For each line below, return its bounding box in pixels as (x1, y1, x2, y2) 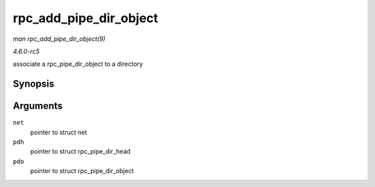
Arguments (12, 100, 63, 112)
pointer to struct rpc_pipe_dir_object (30, 167, 134, 175)
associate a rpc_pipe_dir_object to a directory (12, 60, 144, 69)
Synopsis (12, 78, 55, 90)
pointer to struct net (30, 128, 87, 136)
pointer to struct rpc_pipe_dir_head (30, 148, 131, 156)
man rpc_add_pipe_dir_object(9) (12, 35, 106, 43)
